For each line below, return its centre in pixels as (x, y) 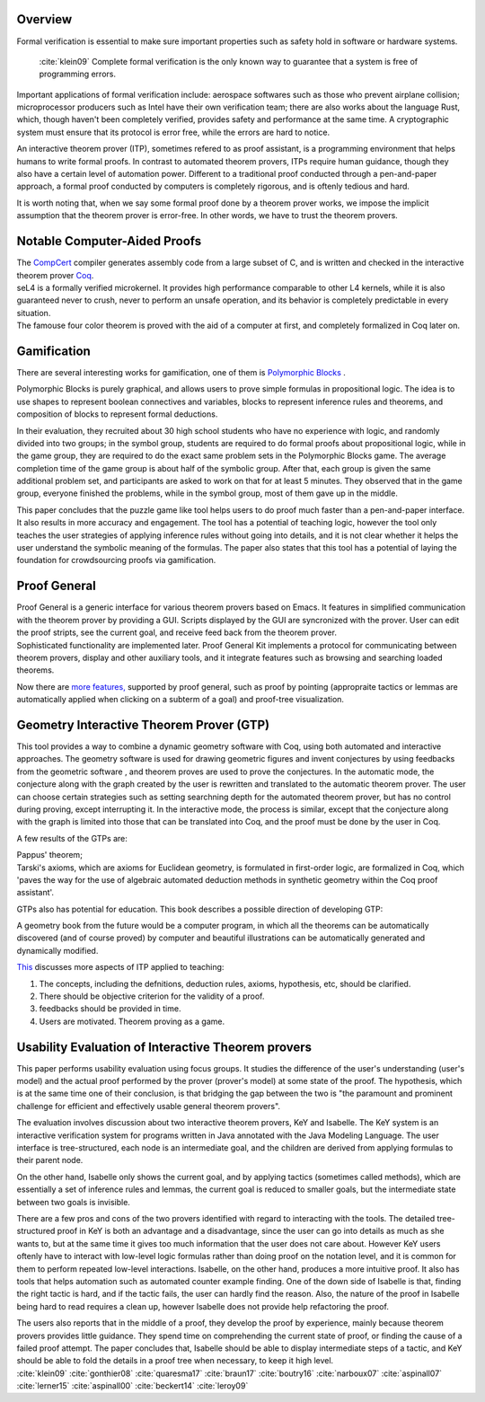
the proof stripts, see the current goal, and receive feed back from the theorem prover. (176, 632)
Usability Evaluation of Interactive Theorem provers (164, 1047)
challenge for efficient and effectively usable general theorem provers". (149, 1106)
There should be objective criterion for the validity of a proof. (152, 996)
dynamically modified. (57, 950)
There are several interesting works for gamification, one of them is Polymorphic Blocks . (181, 372)
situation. (34, 313)
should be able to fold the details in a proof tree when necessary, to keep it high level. (175, 1361)
